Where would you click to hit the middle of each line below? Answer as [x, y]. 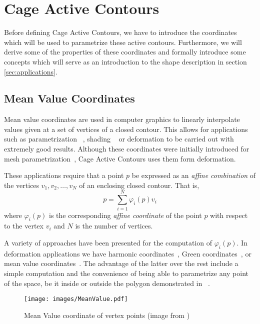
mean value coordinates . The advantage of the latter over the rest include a [121, 263]
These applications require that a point [64, 175]
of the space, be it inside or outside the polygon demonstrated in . [107, 283]
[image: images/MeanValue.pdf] [76, 299]
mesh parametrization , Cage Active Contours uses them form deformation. [120, 158]
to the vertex [24, 226]
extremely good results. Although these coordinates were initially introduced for [127, 149]
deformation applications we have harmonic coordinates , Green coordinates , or [128, 253]
